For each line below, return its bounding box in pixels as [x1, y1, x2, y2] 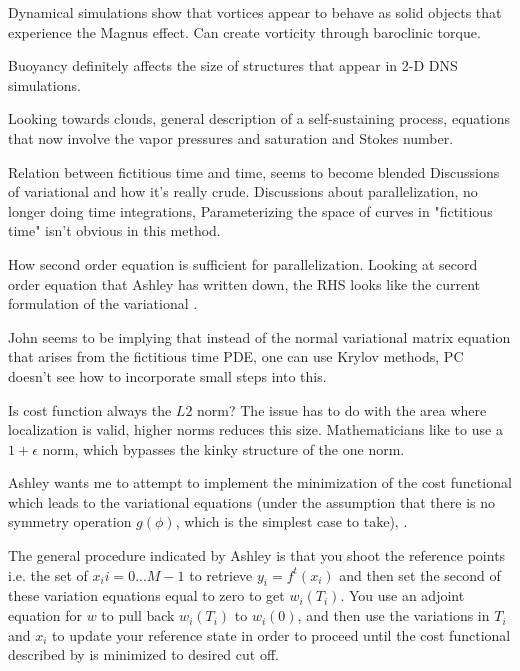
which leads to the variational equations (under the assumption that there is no [8, 491, 496, 512]
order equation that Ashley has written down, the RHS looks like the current [8, 273, 480, 294]
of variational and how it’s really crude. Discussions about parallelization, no [8, 181, 478, 202]
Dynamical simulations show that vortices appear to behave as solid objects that [8, 2, 502, 22]
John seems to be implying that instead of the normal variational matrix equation [8, 326, 511, 347]
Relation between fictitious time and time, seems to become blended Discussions [8, 161, 500, 182]
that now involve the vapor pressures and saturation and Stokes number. [8, 127, 454, 148]
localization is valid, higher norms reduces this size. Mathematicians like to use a [8, 419, 503, 440]
